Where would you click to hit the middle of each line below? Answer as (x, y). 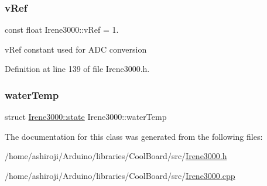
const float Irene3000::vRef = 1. (62, 30)
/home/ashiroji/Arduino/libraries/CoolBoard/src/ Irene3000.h (116, 156)
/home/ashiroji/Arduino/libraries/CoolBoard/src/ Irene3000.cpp (120, 175)
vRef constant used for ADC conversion (76, 49)
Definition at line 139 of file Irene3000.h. (77, 69)
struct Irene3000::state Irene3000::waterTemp (86, 117)
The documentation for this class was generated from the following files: (134, 136)
